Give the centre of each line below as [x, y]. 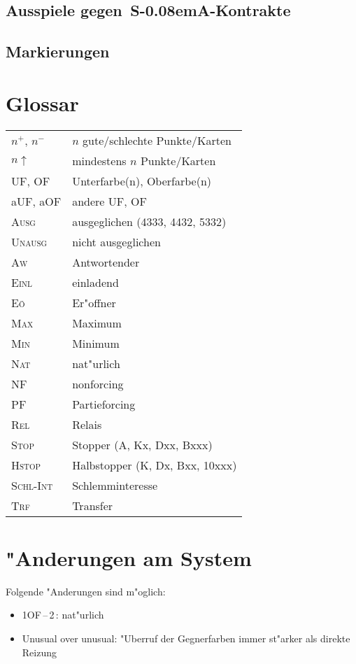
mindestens [99, 160]
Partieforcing [104, 404]
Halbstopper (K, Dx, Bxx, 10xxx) [155, 465]
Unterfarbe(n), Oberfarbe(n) [142, 181]
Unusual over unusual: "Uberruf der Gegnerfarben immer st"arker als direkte [186, 638]
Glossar [42, 103]
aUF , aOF [36, 201]
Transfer [93, 505]
